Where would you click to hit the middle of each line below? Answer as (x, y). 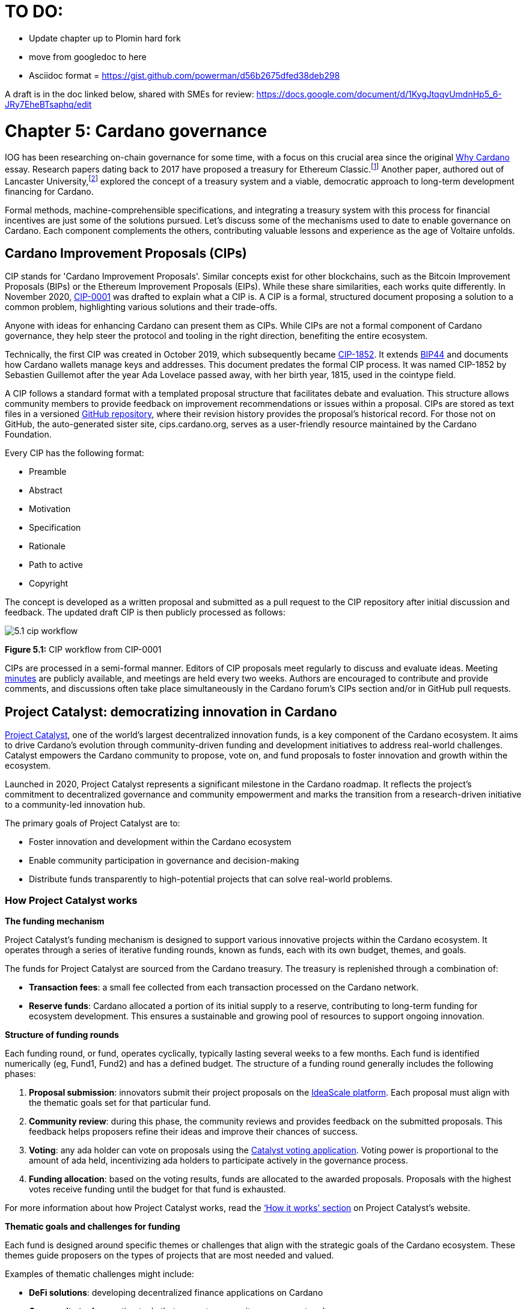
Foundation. (28, 435)
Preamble (48, 472)
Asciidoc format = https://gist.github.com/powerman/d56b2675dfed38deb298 (185, 75)
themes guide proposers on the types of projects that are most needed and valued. (170, 1255)
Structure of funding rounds (62, 1035)
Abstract (46, 490)
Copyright (49, 584)
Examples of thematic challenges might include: (99, 1274)
